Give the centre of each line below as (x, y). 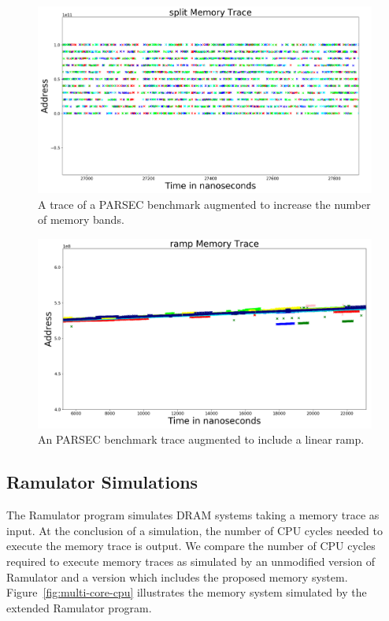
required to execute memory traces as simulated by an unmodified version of (191, 561)
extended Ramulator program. (79, 607)
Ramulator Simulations (102, 482)
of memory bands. (81, 219)
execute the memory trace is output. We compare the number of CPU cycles (191, 546)
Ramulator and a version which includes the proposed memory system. (177, 576)
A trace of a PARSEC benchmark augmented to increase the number (204, 204)
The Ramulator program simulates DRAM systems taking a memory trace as (193, 515)
